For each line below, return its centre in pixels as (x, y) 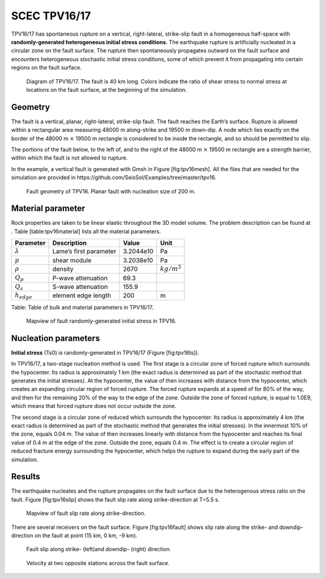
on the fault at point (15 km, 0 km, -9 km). (86, 535)
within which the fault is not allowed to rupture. (69, 158)
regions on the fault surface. (46, 68)
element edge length (82, 296)
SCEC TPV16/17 (51, 16)
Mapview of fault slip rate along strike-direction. (86, 513)
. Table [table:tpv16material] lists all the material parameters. (86, 231)
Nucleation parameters (56, 338)
